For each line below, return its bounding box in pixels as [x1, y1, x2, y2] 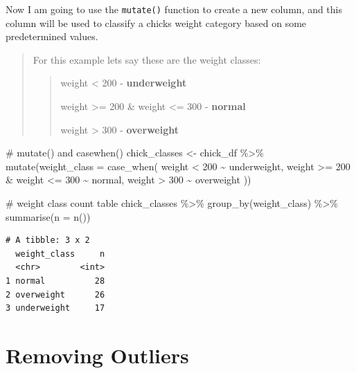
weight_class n [15, 248, 105, 259]
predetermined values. [6, 29, 98, 44]
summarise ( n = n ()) [6, 209, 91, 224]
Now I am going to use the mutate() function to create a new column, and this [6, 2, 342, 16]
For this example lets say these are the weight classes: [33, 52, 261, 66]
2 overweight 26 [6, 289, 105, 300]
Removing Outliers [6, 340, 189, 369]
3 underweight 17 [6, 303, 105, 313]
